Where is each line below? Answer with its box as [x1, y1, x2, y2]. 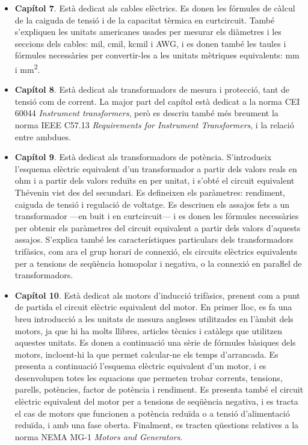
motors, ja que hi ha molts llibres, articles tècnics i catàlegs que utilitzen [14, 324, 283, 337]
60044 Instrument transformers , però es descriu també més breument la [14, 107, 279, 119]
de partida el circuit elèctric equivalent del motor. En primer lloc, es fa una [14, 300, 292, 313]
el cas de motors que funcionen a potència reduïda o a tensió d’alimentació [14, 406, 290, 419]
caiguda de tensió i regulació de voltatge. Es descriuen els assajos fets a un [14, 198, 290, 210]
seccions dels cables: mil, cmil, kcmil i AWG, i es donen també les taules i [14, 37, 286, 49]
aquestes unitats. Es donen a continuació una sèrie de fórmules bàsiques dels [14, 336, 296, 349]
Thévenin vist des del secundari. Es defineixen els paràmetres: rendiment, [14, 185, 285, 198]
